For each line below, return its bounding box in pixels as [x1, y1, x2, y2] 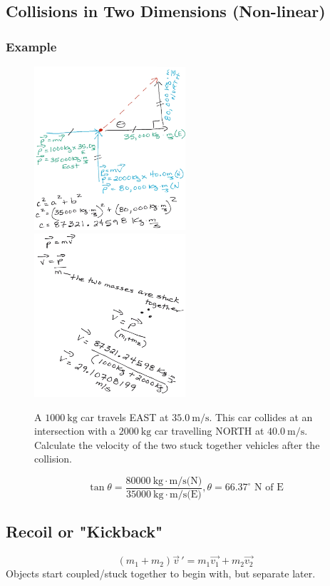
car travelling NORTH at [154, 423, 264, 438]
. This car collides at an [209, 409, 313, 424]
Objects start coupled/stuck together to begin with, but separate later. [6, 566, 316, 581]
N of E [254, 483, 284, 493]
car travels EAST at [81, 409, 169, 424]
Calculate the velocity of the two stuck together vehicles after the [34, 437, 320, 452]
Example [6, 37, 57, 55]
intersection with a [34, 423, 116, 438]
